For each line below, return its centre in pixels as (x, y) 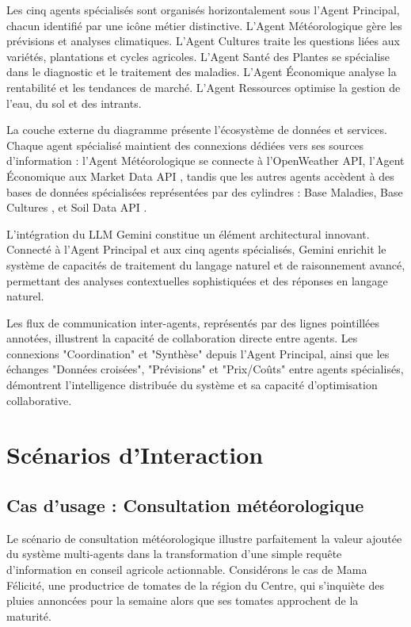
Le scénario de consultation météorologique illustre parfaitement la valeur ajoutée (204, 538)
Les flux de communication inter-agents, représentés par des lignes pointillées (193, 322)
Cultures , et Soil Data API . (77, 207)
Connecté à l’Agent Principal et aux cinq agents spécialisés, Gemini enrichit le (196, 249)
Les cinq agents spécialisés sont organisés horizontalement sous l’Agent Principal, (203, 10)
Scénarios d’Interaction (135, 455)
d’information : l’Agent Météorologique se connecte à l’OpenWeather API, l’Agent (205, 161)
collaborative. (39, 400)
